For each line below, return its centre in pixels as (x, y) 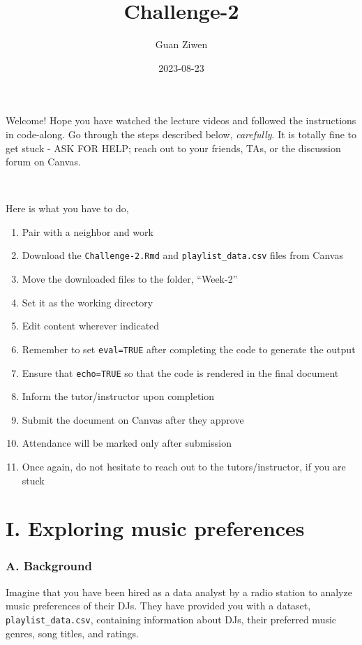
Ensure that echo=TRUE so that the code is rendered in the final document (180, 372)
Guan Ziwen (181, 44)
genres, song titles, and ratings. (72, 633)
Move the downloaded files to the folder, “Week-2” (130, 279)
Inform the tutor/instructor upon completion (118, 396)
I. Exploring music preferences (155, 528)
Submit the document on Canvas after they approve (133, 419)
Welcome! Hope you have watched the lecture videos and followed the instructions (181, 120)
